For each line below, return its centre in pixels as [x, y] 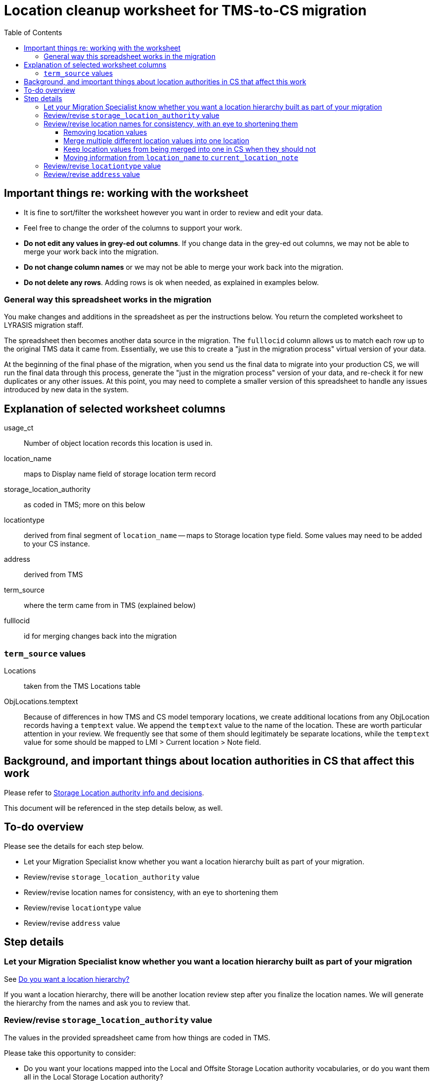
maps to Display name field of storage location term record [120, 474]
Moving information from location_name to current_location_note [181, 157]
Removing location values [105, 132]
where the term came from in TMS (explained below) [110, 605]
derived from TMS [54, 575]
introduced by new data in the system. [66, 390]
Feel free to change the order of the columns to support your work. [133, 228]
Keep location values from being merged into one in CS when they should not [190, 149]
